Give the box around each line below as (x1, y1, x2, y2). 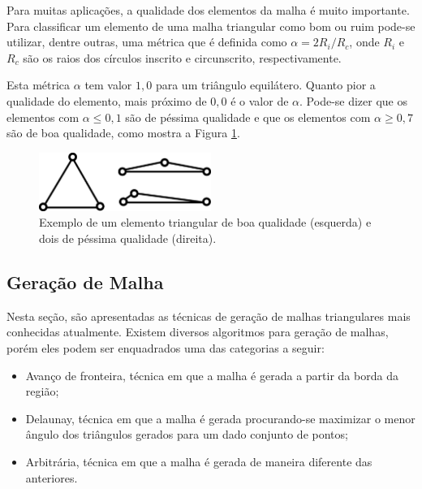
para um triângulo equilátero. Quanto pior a (155, 76, 376, 93)
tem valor (84, 76, 132, 93)
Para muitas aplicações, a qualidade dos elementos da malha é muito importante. (6, 2, 410, 18)
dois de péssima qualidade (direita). (39, 230, 217, 247)
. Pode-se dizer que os (299, 92, 408, 109)
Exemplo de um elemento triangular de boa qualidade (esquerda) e (39, 214, 372, 231)
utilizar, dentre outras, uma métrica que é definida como (6, 33, 287, 50)
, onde (349, 33, 380, 50)
